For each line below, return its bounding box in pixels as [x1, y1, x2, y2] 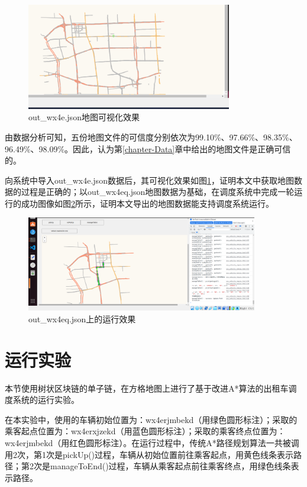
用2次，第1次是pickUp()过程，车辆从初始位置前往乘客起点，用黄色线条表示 [5, 448, 294, 460]
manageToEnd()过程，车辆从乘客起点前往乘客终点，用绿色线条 [50, 460, 291, 472]
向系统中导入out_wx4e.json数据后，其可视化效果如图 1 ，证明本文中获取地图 [5, 174, 294, 186]
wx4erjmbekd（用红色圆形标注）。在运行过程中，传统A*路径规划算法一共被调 [5, 437, 299, 449]
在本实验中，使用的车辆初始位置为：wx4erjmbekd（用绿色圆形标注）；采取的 [5, 413, 298, 425]
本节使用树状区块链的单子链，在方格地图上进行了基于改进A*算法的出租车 [5, 382, 289, 394]
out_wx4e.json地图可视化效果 [28, 111, 140, 123]
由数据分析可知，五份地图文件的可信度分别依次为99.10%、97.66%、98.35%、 [5, 130, 298, 143]
